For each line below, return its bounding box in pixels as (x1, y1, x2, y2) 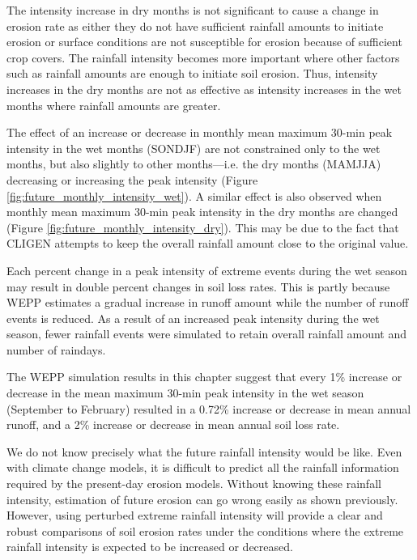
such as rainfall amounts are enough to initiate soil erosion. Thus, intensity (6, 65, 378, 82)
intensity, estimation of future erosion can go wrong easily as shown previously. (6, 490, 398, 507)
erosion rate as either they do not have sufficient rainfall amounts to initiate (6, 17, 384, 34)
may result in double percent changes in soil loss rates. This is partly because (6, 278, 390, 295)
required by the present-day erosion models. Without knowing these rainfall (6, 475, 381, 492)
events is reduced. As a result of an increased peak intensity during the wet (6, 309, 380, 326)
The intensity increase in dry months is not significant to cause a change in (6, 2, 379, 18)
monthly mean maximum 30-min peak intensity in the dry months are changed (6, 203, 398, 220)
